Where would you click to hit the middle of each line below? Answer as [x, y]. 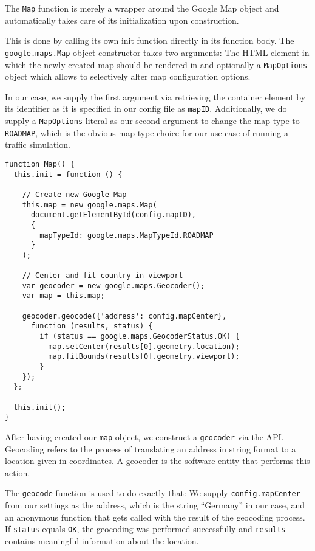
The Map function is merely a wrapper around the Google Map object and [142, 8]
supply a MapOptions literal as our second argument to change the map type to [152, 120]
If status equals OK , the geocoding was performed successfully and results [145, 529]
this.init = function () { [68, 174]
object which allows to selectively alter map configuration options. [128, 76]
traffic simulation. [38, 144]
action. [18, 472]
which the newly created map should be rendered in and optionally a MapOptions [156, 64]
